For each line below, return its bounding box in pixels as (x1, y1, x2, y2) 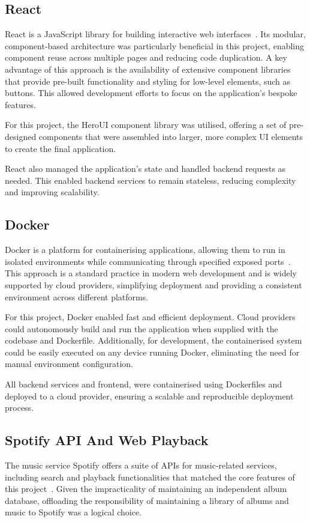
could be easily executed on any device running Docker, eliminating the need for (5, 345, 300, 358)
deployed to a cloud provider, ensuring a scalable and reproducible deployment (5, 389, 294, 402)
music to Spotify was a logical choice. (5, 506, 142, 518)
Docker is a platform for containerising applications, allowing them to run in (5, 243, 285, 256)
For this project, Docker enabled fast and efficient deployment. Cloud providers (5, 311, 296, 323)
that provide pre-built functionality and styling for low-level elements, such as (5, 74, 291, 87)
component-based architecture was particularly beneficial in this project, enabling (5, 39, 305, 52)
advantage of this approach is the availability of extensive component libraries (5, 62, 291, 75)
